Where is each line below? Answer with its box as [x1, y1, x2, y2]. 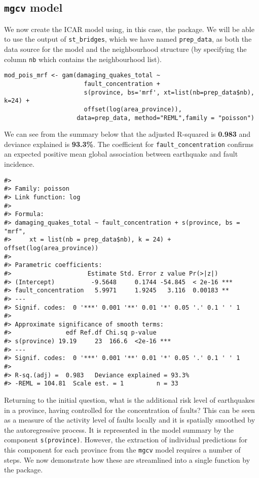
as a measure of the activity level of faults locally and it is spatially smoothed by [4, 414, 255, 425]
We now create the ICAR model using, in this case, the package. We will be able [4, 23, 254, 34]
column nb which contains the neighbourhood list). [4, 53, 162, 64]
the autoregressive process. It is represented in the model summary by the [4, 424, 234, 435]
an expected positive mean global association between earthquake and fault [4, 148, 238, 159]
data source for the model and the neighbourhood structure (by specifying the [4, 44, 247, 54]
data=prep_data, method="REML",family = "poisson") [77, 114, 254, 122]
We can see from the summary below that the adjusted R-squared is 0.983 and [4, 129, 251, 139]
